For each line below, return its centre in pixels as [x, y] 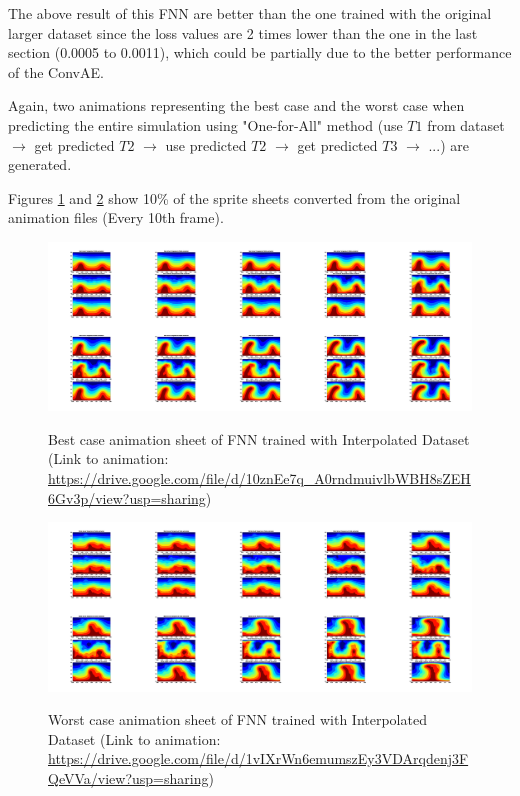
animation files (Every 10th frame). [116, 217]
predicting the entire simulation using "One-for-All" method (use [205, 124]
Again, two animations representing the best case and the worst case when [236, 105]
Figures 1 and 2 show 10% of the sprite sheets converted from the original [234, 197]
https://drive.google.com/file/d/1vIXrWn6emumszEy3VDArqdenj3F [258, 758]
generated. [40, 164]
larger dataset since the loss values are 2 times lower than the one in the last [243, 32]
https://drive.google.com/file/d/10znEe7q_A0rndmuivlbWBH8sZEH [259, 478]
